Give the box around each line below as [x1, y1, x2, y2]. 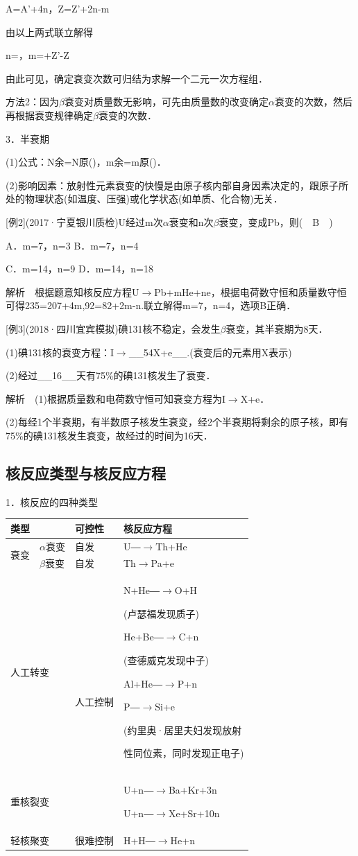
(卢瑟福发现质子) [123, 606, 199, 620]
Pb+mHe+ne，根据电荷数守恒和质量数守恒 [154, 284, 347, 299]
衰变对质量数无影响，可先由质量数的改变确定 [64, 94, 268, 109]
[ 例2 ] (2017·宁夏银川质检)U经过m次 [6, 214, 163, 229]
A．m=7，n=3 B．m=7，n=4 [6, 238, 139, 252]
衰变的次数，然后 [274, 94, 352, 109]
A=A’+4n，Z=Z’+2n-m [6, 1, 110, 15]
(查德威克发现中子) [123, 653, 209, 667]
